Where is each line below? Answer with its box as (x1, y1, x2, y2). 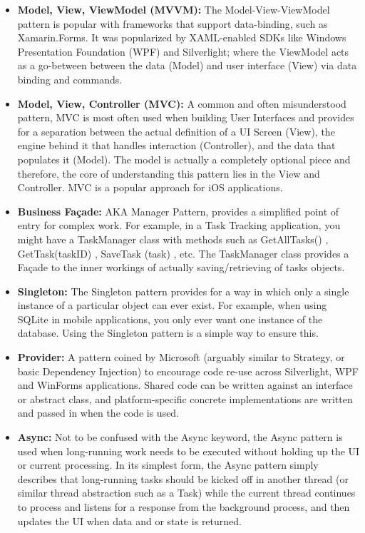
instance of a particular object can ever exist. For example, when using (17, 298, 327, 313)
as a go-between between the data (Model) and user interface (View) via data (17, 58, 357, 73)
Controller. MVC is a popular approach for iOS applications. (17, 180, 283, 195)
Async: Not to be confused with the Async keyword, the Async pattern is (17, 430, 343, 445)
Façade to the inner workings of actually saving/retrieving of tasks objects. (17, 260, 345, 275)
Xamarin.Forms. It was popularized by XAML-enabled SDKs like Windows (17, 30, 346, 45)
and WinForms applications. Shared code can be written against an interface (17, 377, 353, 392)
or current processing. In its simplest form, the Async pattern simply (17, 457, 319, 472)
